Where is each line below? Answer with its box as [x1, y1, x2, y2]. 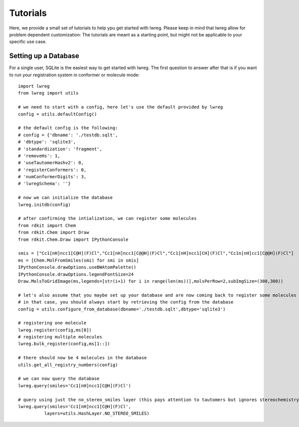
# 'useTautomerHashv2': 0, [18, 160, 84, 166]
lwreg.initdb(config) [18, 202, 71, 208]
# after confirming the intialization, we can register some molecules [18, 215, 197, 221]
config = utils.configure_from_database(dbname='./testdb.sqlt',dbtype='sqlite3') [18, 306, 226, 312]
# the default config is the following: [18, 125, 118, 131]
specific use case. [9, 39, 47, 45]
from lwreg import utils [18, 90, 79, 96]
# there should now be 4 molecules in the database [18, 355, 147, 361]
